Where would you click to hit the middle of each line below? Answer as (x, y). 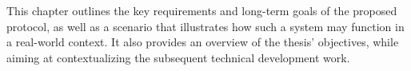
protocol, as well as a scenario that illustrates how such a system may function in (205, 26)
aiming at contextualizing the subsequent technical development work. (178, 57)
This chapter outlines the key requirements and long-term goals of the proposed (202, 10)
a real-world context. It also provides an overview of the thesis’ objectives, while (203, 42)
